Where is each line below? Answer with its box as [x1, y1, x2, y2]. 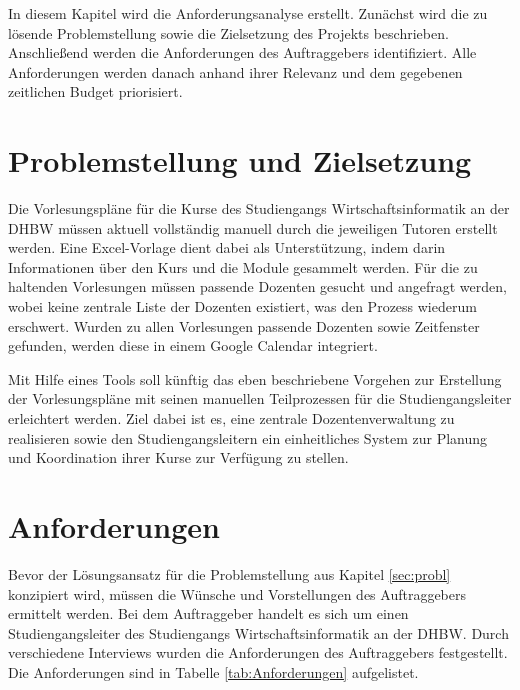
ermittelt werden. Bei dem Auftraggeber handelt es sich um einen [8, 603, 409, 624]
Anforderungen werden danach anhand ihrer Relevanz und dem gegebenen [8, 61, 463, 82]
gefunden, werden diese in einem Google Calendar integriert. [8, 335, 378, 356]
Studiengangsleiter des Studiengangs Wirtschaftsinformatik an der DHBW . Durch [8, 622, 509, 643]
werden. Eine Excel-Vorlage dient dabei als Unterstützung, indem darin [8, 237, 446, 258]
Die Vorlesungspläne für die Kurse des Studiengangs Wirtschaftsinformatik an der [8, 198, 510, 219]
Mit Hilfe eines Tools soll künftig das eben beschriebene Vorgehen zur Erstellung [8, 368, 502, 389]
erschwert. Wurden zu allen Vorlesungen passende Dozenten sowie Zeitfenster [8, 315, 480, 336]
